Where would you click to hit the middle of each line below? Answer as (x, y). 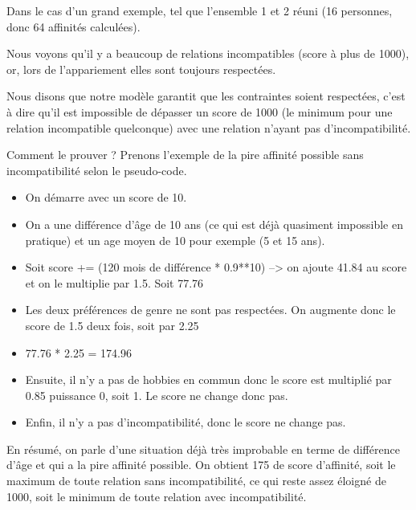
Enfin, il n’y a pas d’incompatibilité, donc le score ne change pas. (186, 422)
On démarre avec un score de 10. (106, 197)
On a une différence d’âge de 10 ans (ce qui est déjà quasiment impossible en (214, 224)
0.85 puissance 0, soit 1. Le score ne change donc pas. (157, 395)
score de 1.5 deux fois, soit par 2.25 (112, 325)
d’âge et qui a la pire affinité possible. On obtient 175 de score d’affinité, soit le (201, 465)
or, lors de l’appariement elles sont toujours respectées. (141, 69)
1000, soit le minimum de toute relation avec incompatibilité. (157, 496)
